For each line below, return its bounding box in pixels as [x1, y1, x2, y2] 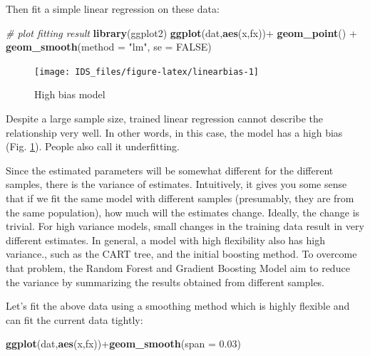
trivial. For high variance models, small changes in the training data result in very [6, 219, 364, 234]
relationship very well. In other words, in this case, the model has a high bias [6, 125, 343, 140]
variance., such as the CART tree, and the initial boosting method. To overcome [6, 246, 357, 261]
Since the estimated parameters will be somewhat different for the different [6, 162, 334, 177]
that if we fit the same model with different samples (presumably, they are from [6, 191, 354, 205]
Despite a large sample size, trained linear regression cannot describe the [6, 111, 323, 126]
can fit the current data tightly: [6, 312, 143, 327]
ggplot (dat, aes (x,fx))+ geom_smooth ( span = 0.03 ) [6, 336, 241, 351]
